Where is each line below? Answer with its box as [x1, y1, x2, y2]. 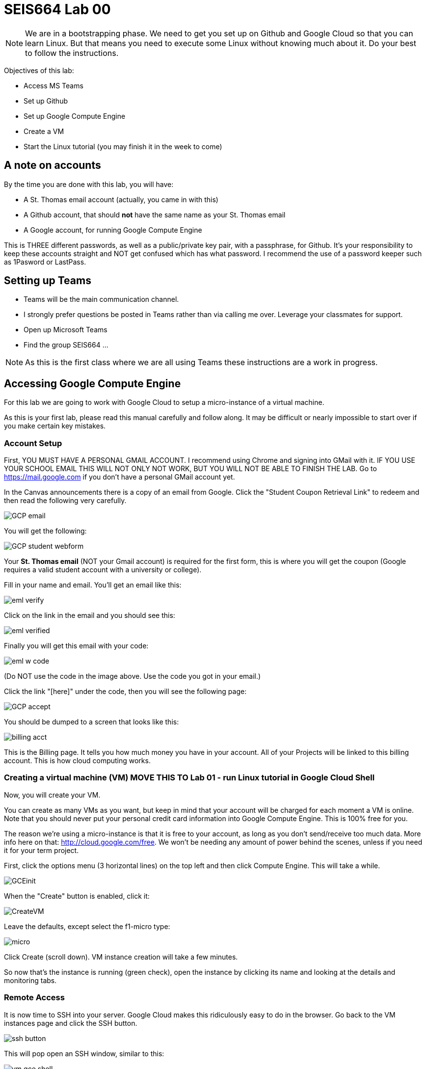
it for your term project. [4, 846, 79, 855]
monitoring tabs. [4, 976, 57, 985]
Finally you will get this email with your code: [4, 641, 149, 650]
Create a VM [24, 127, 64, 135]
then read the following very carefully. [4, 496, 127, 505]
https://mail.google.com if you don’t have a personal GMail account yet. [4, 473, 235, 481]
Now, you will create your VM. [4, 790, 101, 799]
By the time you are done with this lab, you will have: [4, 180, 174, 188]
